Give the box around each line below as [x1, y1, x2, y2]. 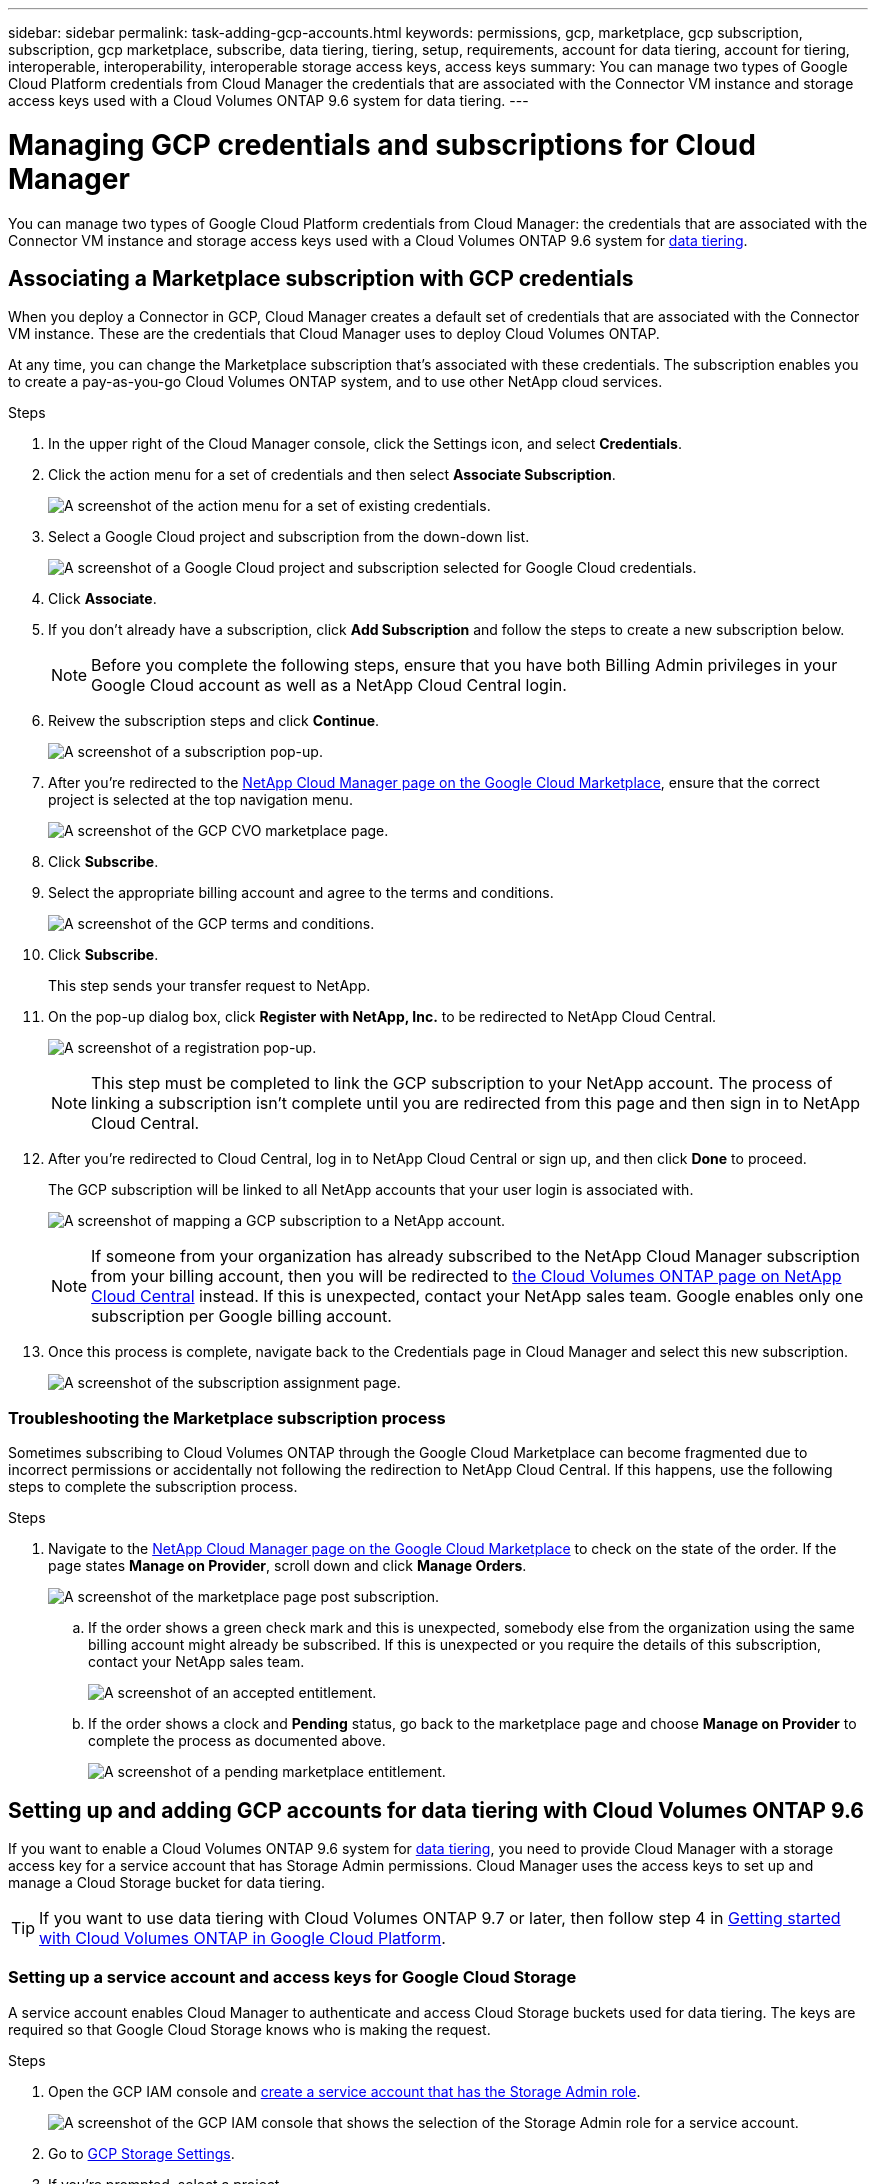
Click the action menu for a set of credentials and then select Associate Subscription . [48, 466, 616, 484]
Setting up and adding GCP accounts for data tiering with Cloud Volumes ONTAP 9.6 [8, 1797, 864, 1823]
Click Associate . [48, 590, 157, 608]
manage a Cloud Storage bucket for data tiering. [8, 1873, 326, 1891]
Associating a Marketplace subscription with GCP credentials [8, 265, 634, 291]
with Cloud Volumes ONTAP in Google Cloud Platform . [39, 1927, 446, 1948]
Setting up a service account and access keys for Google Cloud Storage [8, 1967, 577, 1988]
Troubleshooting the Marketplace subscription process [8, 1407, 446, 1428]
